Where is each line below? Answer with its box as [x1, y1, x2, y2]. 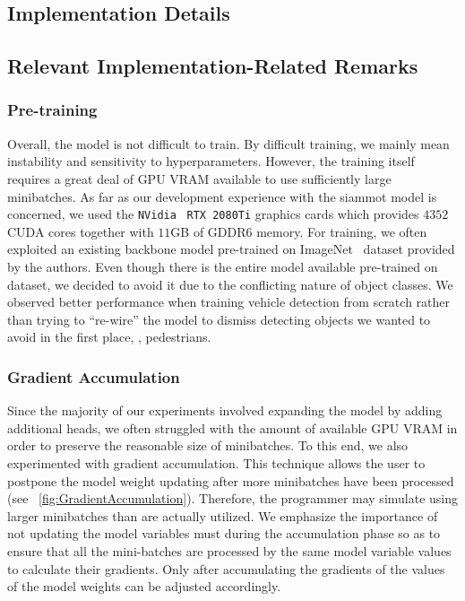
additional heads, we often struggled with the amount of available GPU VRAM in [7, 418, 458, 437]
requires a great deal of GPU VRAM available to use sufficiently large [7, 169, 392, 187]
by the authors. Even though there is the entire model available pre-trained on [7, 257, 438, 275]
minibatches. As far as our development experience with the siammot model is [7, 187, 437, 205]
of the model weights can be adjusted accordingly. [7, 577, 281, 596]
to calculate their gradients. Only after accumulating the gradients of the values [7, 559, 445, 578]
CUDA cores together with [7, 222, 154, 240]
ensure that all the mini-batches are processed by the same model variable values [7, 541, 452, 560]
